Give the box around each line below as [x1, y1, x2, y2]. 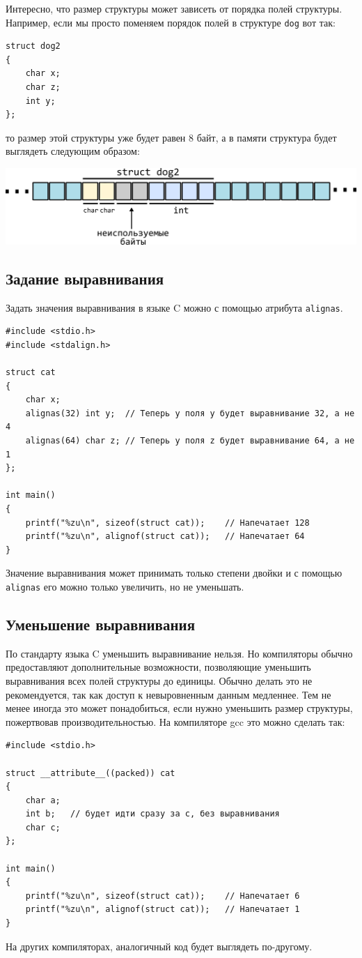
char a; [25, 795, 61, 805]
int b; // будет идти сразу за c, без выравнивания [25, 809, 280, 819]
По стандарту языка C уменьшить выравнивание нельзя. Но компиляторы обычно [6, 646, 353, 660]
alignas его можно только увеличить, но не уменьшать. [6, 579, 244, 593]
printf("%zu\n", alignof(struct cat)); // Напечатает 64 [25, 531, 305, 542]
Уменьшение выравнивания [6, 613, 195, 634]
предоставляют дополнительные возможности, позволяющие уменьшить [6, 660, 311, 674]
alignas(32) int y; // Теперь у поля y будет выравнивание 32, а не [25, 408, 355, 418]
